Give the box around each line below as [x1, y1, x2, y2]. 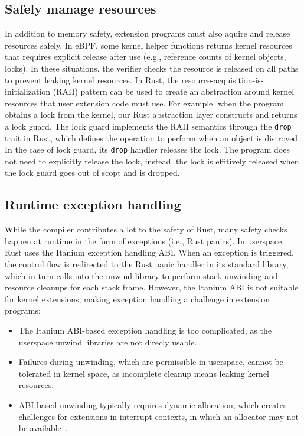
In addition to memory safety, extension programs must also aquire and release [5, 27, 290, 40]
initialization [5, 85, 51, 98]
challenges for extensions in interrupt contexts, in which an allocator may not [18, 410, 299, 422]
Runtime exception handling [5, 195, 181, 214]
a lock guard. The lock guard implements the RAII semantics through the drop [5, 120, 292, 132]
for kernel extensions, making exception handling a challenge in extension [5, 292, 270, 305]
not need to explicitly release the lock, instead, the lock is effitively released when [5, 154, 299, 167]
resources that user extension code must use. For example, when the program [5, 96, 284, 109]
